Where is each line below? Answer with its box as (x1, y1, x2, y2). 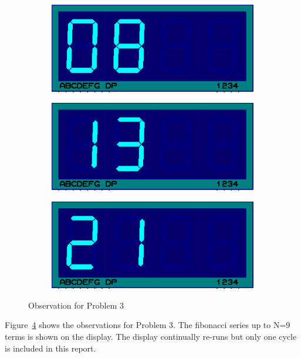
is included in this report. (5, 342, 96, 354)
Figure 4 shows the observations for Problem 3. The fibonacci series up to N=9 (5, 319, 290, 331)
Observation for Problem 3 (28, 299, 124, 311)
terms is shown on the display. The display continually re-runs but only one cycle (5, 330, 297, 343)
